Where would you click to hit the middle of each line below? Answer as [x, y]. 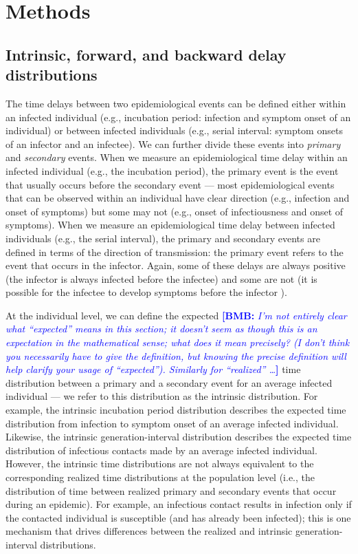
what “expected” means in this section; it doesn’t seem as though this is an [161, 329]
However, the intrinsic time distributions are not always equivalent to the [160, 464]
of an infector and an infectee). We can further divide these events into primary [173, 143]
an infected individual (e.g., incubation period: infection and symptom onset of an [178, 117]
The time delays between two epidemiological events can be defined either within [176, 103]
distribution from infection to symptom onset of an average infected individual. [172, 423]
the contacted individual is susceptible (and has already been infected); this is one [178, 517]
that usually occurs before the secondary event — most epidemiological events [170, 184]
